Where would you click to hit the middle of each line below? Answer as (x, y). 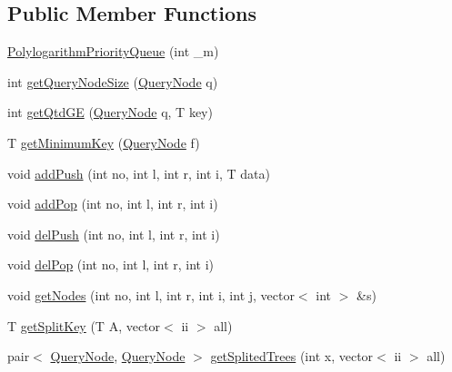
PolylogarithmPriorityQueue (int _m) (113, 51)
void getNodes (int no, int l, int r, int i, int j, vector (151, 294)
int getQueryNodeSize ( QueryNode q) (113, 81)
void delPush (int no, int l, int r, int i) (114, 234)
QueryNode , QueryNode (118, 356)
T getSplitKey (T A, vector (84, 325)
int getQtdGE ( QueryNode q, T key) (110, 112)
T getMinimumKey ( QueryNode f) (104, 142)
